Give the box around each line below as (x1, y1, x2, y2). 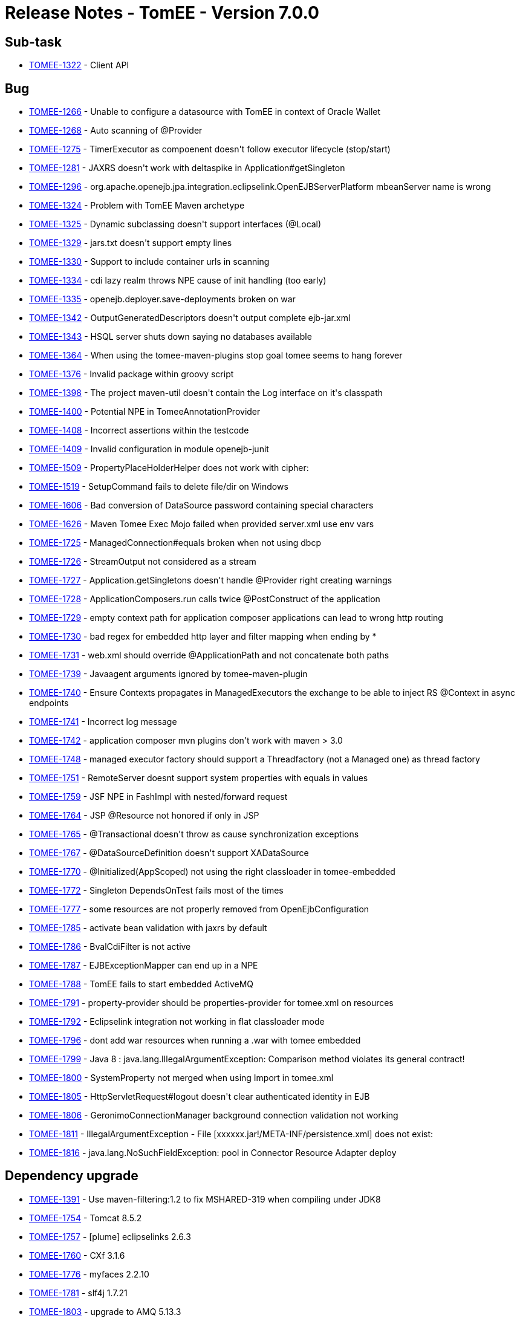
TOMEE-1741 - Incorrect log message (29, 716, 177, 727)
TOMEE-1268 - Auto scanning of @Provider (29, 125, 203, 136)
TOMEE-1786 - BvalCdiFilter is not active (29, 941, 191, 952)
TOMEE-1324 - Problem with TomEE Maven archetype (29, 200, 245, 211)
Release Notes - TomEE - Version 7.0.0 (5, 2, 319, 23)
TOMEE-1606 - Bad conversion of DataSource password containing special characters (29, 500, 374, 511)
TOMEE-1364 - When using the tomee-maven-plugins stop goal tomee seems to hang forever (29, 350, 403, 361)
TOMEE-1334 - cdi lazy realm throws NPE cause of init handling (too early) (29, 275, 327, 286)
